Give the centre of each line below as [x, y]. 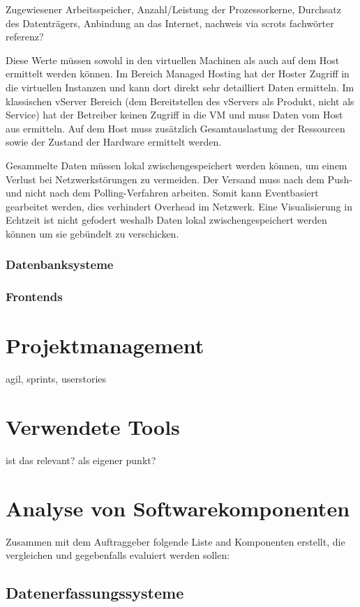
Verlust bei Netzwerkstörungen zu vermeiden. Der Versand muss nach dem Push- [179, 179]
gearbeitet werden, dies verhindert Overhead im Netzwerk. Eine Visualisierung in [179, 206]
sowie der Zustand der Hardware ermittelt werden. [114, 142]
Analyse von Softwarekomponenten [178, 508]
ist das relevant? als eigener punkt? [81, 460]
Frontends [34, 297]
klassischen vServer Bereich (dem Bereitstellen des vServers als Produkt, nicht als [180, 101]
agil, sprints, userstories [56, 379]
